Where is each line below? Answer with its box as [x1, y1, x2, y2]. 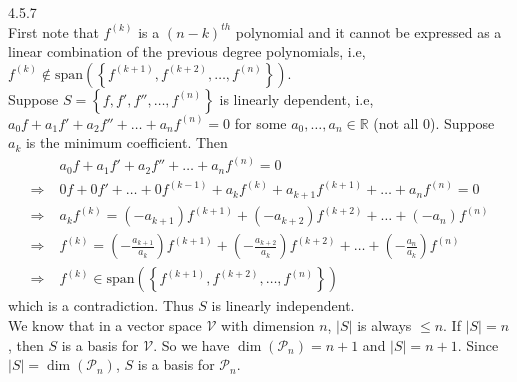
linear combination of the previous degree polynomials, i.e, [8, 41, 366, 62]
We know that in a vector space [8, 314, 202, 335]
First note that [8, 21, 99, 42]
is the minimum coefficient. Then [25, 132, 228, 153]
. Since [457, 334, 499, 355]
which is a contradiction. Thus [8, 295, 194, 316]
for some [234, 112, 287, 133]
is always [357, 314, 412, 335]
